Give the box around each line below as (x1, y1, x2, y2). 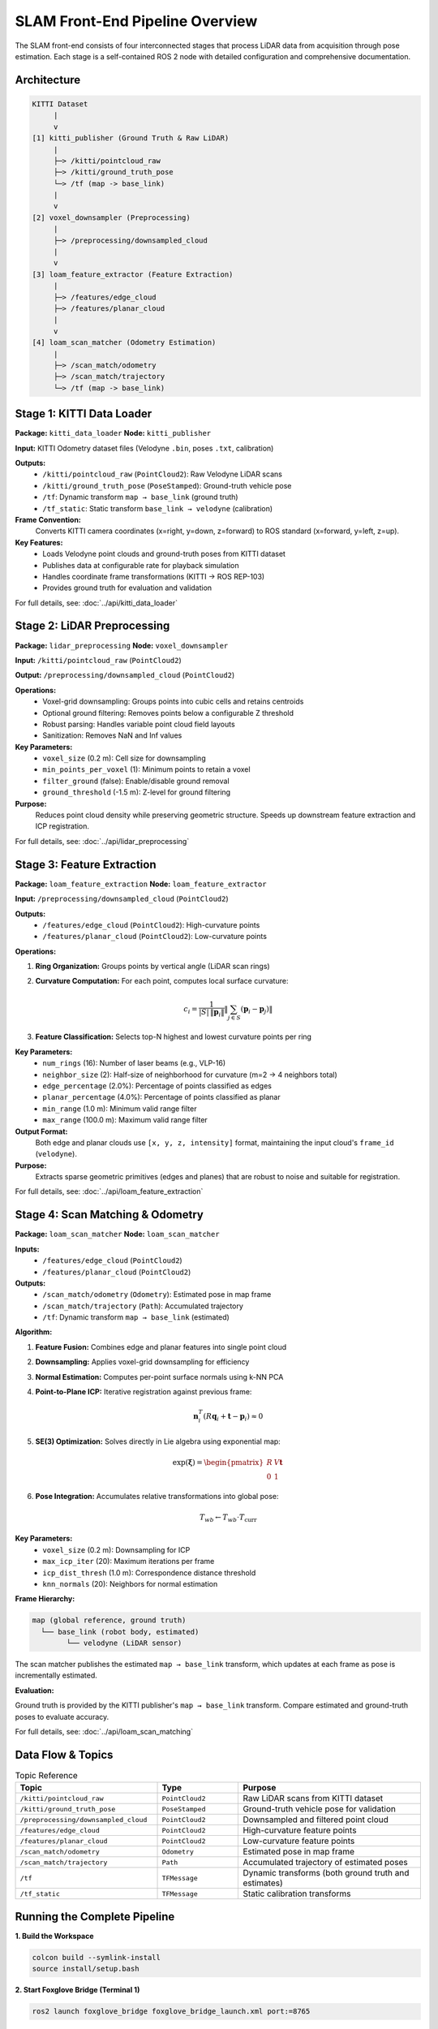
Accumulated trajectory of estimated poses (243, 1857, 409, 1868)
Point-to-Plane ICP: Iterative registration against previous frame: (35, 1387, 252, 1397)
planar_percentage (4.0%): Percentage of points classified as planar (42, 1092, 281, 1102)
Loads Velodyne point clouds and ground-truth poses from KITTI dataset (42, 549, 286, 559)
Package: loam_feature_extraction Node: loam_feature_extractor (15, 879, 267, 889)
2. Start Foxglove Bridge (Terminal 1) (15, 1985, 140, 1995)
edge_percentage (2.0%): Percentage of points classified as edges (42, 1080, 272, 1091)
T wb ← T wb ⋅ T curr (199, 1512, 257, 1523)
